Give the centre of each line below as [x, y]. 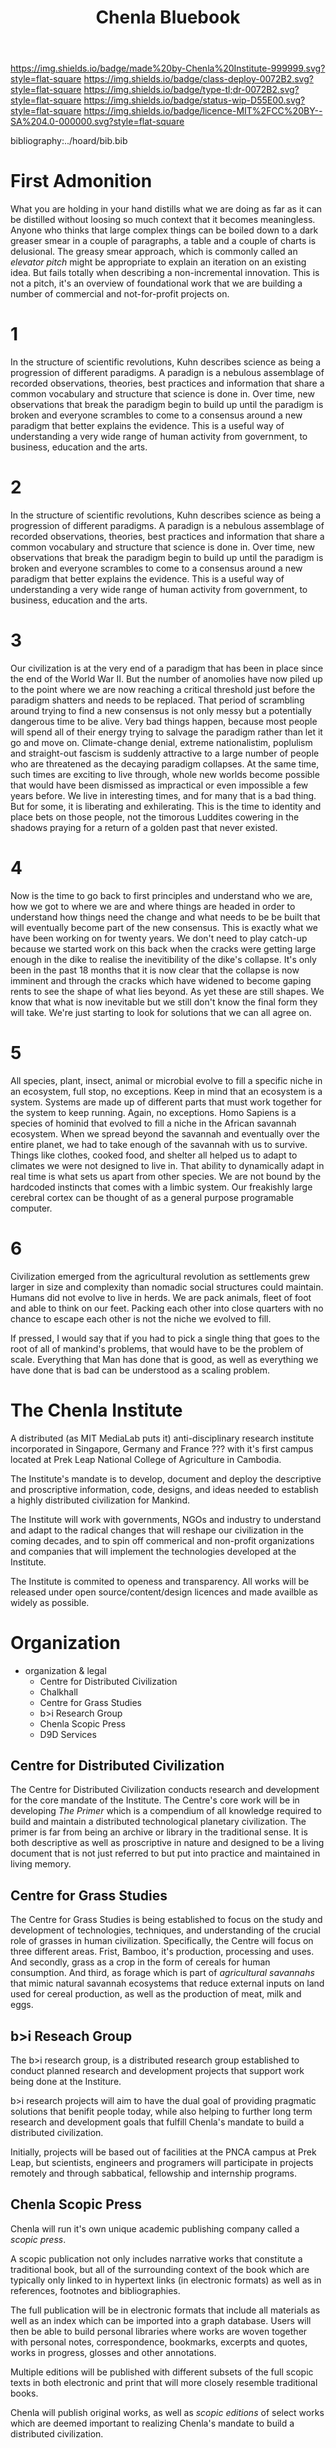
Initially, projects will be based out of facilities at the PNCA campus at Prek [163, 2152]
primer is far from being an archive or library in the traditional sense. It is [159, 1832]
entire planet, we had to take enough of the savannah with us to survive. [159, 1144]
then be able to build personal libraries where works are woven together [159, 2331]
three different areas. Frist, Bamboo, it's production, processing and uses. [162, 1952]
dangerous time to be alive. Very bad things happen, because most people [164, 721]
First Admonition [81, 181]
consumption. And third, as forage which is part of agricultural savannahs [162, 1973]
